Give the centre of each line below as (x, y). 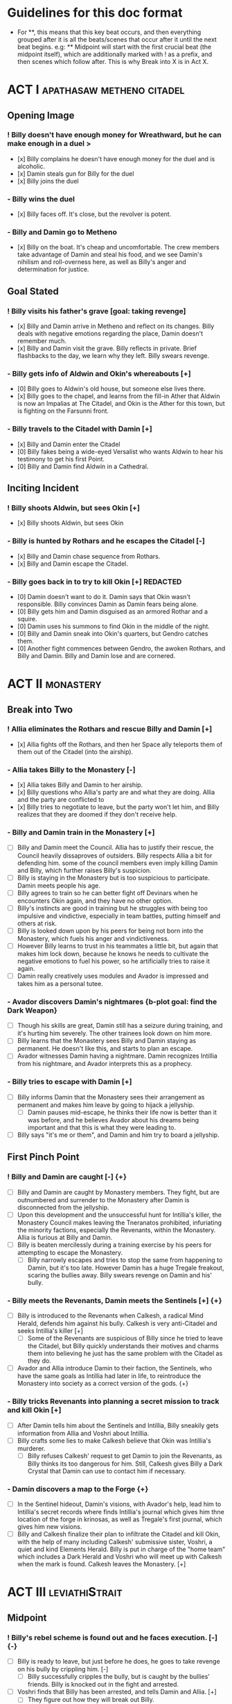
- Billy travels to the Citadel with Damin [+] (80, 429)
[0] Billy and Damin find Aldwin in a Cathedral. (83, 466)
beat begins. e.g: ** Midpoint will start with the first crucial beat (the (114, 47)
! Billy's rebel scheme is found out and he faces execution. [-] (113, 1637)
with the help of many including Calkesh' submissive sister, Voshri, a (115, 1542)
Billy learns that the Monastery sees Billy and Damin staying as (107, 1041)
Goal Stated (33, 291)
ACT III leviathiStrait (65, 1592)
